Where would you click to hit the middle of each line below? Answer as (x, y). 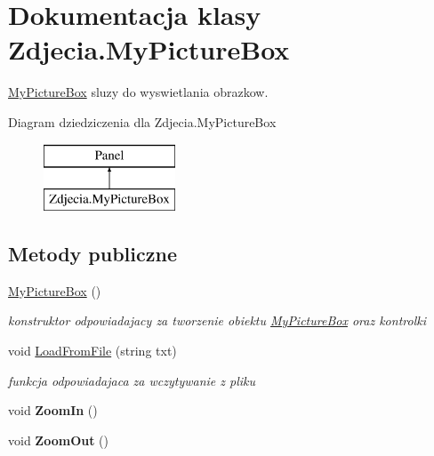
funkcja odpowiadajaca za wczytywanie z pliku (132, 380)
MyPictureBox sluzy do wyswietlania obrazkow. (138, 92)
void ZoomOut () (59, 440)
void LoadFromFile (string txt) (92, 351)
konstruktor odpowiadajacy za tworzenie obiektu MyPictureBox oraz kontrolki (217, 320)
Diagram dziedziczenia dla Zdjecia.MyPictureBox (142, 121)
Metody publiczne (92, 254)
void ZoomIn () (53, 410)
